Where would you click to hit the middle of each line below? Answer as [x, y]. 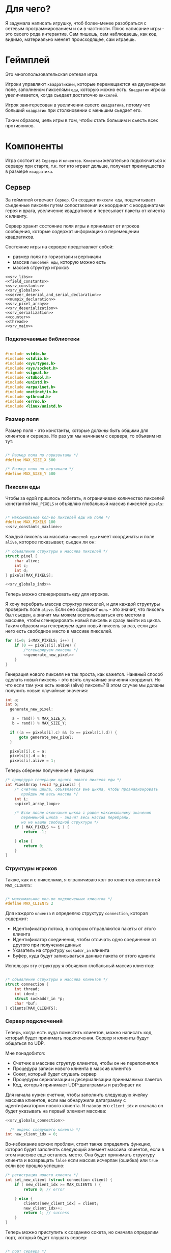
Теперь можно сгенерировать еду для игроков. [57, 594]
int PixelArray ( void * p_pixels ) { [43, 785]
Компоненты [34, 146]
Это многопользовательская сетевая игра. [52, 74]
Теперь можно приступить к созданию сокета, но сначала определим [82, 1232]
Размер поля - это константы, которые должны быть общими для [77, 430]
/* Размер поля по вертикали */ [39, 469]
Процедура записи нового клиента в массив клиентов [72, 1068]
